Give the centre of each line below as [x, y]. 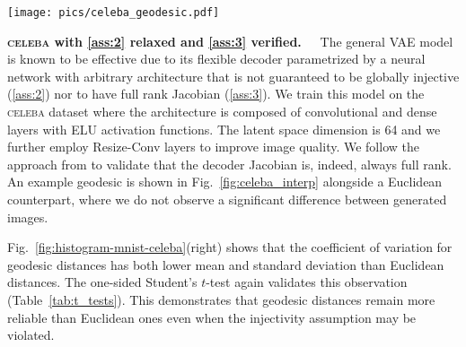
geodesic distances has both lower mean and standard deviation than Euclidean [226, 264]
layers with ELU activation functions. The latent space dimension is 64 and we [224, 129]
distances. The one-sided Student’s [102, 282]
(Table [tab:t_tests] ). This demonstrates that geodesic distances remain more [221, 299]
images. [28, 217]
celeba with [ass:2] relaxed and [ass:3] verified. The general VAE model [230, 41]
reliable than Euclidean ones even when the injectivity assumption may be [212, 317]
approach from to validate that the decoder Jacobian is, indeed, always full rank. [229, 164]
